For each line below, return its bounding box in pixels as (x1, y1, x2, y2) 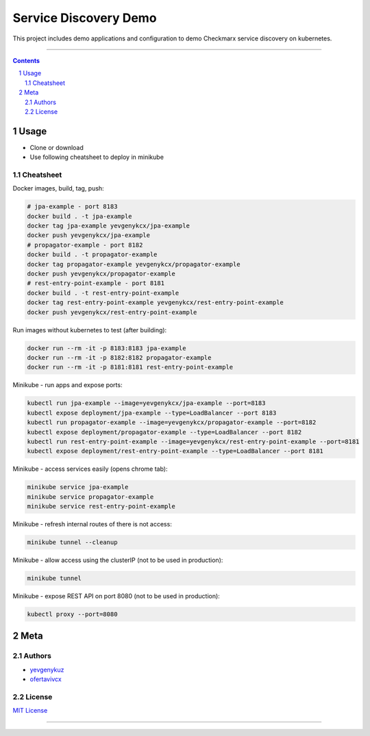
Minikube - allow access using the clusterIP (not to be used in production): (12, 556, 223, 564)
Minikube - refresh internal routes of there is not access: (12, 520, 173, 528)
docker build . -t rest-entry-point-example (27, 289, 180, 297)
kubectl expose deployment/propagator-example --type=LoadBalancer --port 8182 (27, 428, 302, 436)
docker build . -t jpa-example (27, 212, 133, 220)
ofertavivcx (29, 675, 62, 683)
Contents (12, 56, 40, 64)
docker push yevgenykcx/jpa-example (27, 232, 151, 239)
